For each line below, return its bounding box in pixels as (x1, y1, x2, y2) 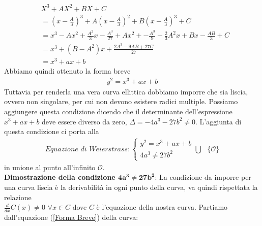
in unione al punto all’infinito (4, 162, 96, 172)
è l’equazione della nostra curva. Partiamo (96, 202, 228, 212)
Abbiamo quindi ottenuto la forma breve (4, 66, 131, 76)
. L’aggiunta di (195, 116, 242, 126)
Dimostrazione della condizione (4, 172, 115, 182)
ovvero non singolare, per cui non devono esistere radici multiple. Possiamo (4, 96, 238, 107)
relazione (4, 191, 32, 202)
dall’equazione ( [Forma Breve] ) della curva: (4, 212, 138, 222)
